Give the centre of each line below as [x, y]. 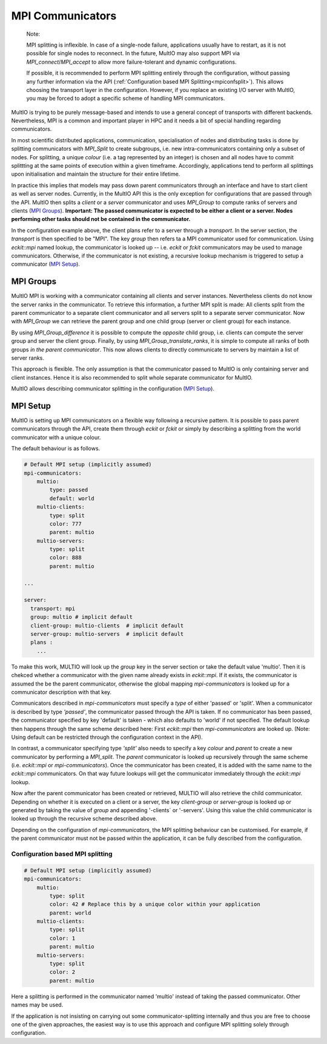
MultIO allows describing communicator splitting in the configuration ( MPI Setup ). [113, 389]
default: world [72, 498]
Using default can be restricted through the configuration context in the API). [107, 737]
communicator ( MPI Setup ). [45, 264]
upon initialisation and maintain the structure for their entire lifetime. [96, 174]
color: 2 [62, 972]
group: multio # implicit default [82, 617]
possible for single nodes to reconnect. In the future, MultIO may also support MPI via [133, 53]
